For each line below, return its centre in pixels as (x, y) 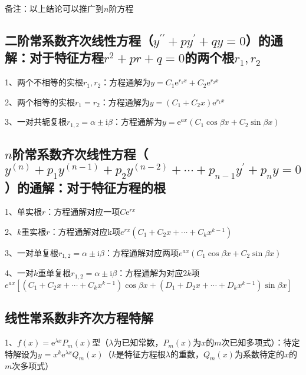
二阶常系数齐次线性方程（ (79, 40)
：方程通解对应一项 (83, 212)
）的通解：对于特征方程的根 (85, 187)
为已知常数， (138, 342)
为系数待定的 (259, 354)
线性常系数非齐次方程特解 (79, 318)
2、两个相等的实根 (40, 102)
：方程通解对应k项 (85, 231)
